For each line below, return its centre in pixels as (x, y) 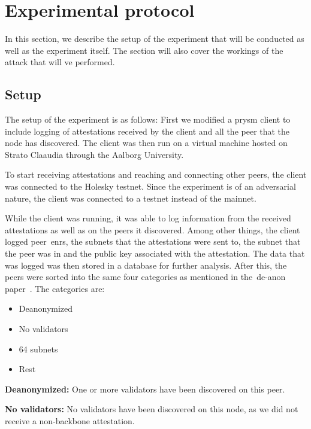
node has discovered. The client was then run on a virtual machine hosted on (146, 143)
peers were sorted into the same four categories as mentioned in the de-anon (145, 277)
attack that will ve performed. (60, 62)
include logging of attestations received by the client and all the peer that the (147, 131)
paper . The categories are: (55, 288)
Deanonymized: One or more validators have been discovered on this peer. (145, 389)
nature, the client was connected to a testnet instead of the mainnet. (131, 198)
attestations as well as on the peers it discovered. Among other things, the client (153, 229)
